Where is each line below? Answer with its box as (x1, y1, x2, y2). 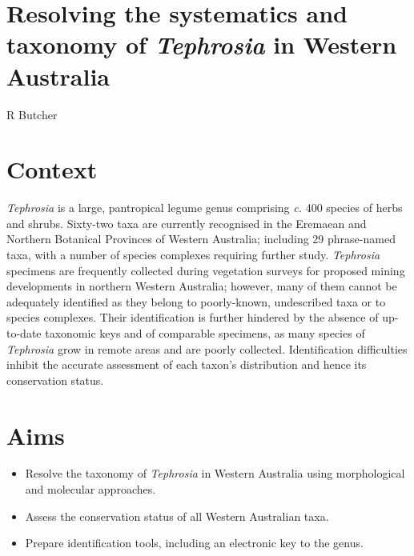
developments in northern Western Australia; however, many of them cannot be (6, 278, 397, 294)
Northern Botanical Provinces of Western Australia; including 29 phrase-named (6, 230, 396, 247)
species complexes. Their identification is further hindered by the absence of (6, 309, 379, 326)
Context (6, 153, 98, 186)
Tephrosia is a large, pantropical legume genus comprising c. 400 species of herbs (6, 199, 403, 216)
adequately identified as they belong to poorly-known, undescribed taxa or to (6, 293, 386, 310)
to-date (6, 324, 42, 341)
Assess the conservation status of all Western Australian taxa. (25, 507, 329, 524)
